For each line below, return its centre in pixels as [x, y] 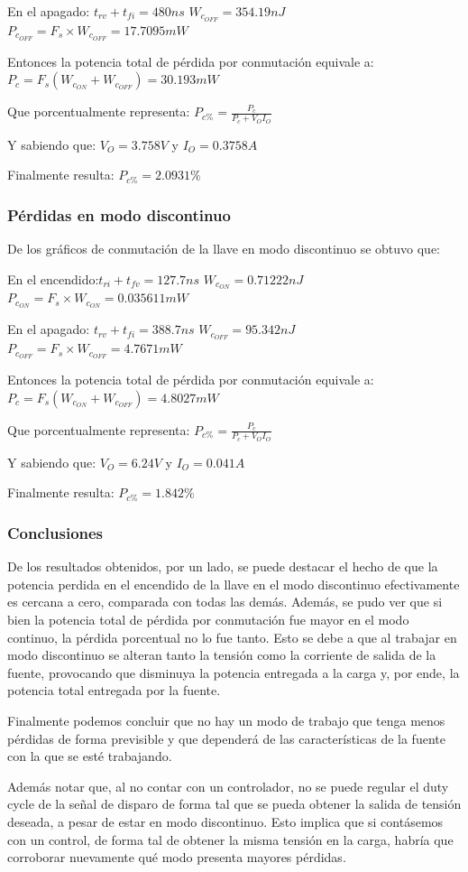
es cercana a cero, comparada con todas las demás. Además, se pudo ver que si [225, 602]
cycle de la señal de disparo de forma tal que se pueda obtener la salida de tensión [234, 804]
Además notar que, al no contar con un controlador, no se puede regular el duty [228, 786]
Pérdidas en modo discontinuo [119, 214]
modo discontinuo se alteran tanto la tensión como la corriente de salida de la [222, 655]
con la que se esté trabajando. [90, 756]
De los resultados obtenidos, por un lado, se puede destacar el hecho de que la [223, 566]
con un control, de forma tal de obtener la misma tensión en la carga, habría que [230, 839]
